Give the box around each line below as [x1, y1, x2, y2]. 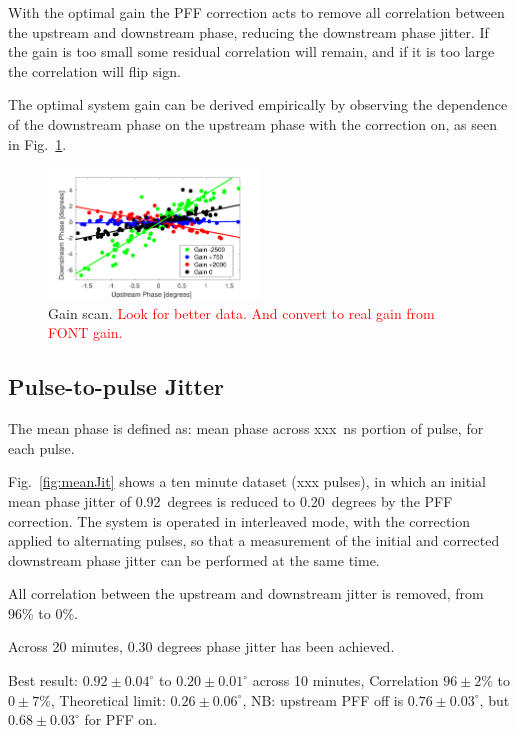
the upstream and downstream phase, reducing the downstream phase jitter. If [8, 21, 489, 42]
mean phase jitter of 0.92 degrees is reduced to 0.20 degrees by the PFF [8, 490, 453, 511]
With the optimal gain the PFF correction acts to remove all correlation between [8, 2, 505, 22]
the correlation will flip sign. [8, 60, 181, 81]
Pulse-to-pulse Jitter [8, 371, 224, 402]
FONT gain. [48, 322, 123, 343]
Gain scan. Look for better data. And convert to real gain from [48, 302, 435, 323]
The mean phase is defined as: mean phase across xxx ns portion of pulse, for [8, 418, 484, 439]
